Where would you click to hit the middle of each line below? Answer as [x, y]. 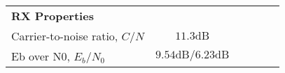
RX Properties [53, 16]
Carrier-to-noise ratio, [65, 36]
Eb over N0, [41, 56]
